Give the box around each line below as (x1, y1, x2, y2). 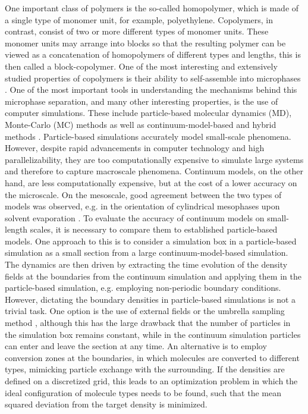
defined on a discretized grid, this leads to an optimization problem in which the (5, 375, 298, 387)
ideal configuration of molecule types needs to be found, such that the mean (5, 386, 281, 399)
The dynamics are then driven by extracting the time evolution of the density (5, 258, 288, 271)
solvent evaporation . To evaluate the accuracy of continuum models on (5, 211, 265, 224)
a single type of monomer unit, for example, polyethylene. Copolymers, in (5, 13, 274, 26)
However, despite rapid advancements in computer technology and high (5, 142, 265, 154)
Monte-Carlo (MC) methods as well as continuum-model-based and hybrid (5, 118, 276, 130)
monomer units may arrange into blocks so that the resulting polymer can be (5, 36, 286, 49)
